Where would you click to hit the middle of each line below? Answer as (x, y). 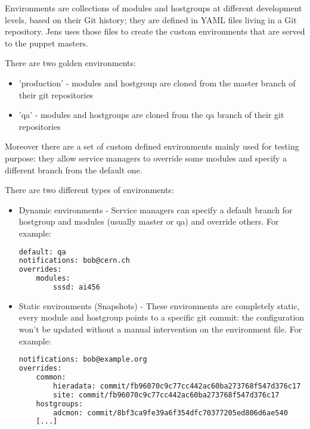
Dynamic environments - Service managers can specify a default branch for (156, 209)
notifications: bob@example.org (83, 360)
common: (51, 377)
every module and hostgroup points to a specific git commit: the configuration (162, 317)
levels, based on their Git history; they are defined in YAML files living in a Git (151, 19)
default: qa (42, 252)
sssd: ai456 (77, 287)
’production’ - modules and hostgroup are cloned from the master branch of (157, 83)
